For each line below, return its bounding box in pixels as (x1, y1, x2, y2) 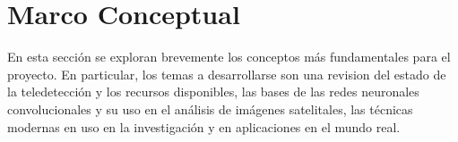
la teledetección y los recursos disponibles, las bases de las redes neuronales (7, 82, 419, 101)
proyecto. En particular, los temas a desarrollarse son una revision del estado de (7, 64, 446, 83)
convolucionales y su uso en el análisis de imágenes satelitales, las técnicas (7, 99, 413, 118)
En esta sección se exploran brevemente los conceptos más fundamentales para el (7, 47, 451, 66)
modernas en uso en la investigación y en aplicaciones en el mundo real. (7, 117, 401, 136)
